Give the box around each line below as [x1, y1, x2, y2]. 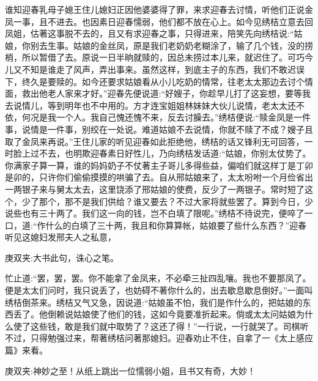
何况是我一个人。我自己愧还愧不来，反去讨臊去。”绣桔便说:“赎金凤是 [21, 111, 294, 124]
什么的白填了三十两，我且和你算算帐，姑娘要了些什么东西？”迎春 [45, 218, 307, 231]
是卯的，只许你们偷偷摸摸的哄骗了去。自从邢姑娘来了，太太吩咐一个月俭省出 [5, 171, 313, 183]
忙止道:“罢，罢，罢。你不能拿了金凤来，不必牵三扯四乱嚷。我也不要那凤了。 [5, 272, 311, 284]
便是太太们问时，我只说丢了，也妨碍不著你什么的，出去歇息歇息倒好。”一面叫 [5, 284, 313, 297]
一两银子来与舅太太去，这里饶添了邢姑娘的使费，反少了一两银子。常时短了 [5, 182, 305, 195]
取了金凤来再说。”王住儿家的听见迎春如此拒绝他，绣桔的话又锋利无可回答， [5, 135, 305, 147]
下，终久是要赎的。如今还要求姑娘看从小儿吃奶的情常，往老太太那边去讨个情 [5, 75, 313, 87]
